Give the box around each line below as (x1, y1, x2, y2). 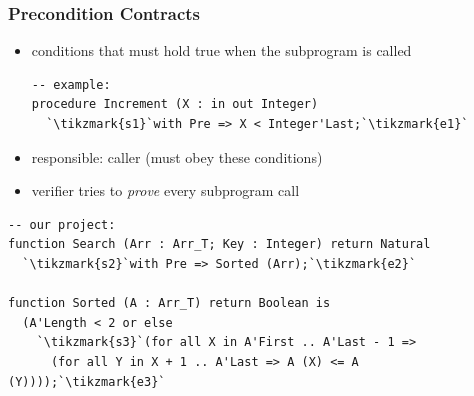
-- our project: (8, 217, 116, 232)
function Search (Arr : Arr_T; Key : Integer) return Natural (8, 237, 431, 252)
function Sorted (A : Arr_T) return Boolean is (8, 296, 331, 311)
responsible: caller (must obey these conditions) (31, 146, 323, 167)
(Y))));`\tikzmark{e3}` (8, 374, 166, 389)
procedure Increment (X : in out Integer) (31, 97, 319, 112)
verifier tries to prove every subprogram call (31, 180, 300, 201)
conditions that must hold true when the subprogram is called (31, 40, 412, 61)
